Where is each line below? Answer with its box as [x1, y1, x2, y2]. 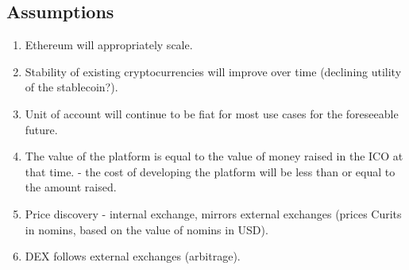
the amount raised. [25, 179, 117, 195]
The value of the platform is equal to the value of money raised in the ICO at [25, 148, 403, 164]
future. [25, 121, 58, 137]
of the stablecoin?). [25, 79, 118, 95]
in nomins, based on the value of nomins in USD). [25, 221, 268, 237]
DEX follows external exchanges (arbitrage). [25, 248, 241, 264]
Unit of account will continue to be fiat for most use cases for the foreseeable [25, 105, 399, 121]
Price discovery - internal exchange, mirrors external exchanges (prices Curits [25, 205, 402, 222]
